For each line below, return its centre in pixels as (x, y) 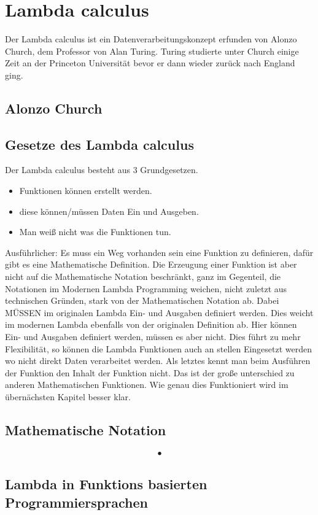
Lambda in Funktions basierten (106, 484)
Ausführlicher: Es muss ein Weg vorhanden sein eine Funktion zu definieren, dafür (159, 252)
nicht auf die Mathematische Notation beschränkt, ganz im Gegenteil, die (143, 277)
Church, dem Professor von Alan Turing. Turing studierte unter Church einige (152, 51)
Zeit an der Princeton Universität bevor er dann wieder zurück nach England (150, 63)
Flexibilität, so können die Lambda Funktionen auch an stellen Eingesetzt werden (159, 348)
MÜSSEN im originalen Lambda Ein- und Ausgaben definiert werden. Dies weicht (159, 312)
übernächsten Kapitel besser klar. (68, 396)
